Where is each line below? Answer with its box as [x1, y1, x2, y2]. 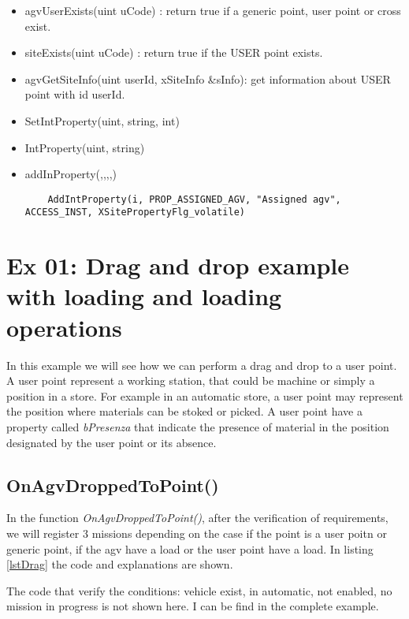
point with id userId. [24, 86, 125, 103]
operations [6, 311, 122, 343]
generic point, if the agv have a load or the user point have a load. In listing [6, 540, 374, 557]
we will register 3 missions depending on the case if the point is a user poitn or [6, 524, 387, 541]
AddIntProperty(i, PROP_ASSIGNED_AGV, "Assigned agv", [47, 193, 341, 205]
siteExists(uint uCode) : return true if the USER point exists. [24, 44, 323, 61]
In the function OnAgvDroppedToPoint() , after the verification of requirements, [6, 509, 389, 526]
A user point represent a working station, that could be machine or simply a [6, 372, 375, 389]
